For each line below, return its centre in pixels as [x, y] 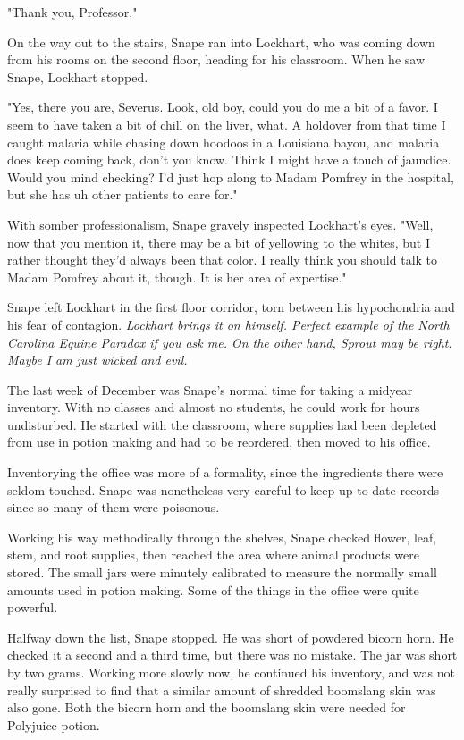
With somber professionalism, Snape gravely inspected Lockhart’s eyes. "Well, [220, 224]
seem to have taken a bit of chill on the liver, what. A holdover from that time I [227, 124]
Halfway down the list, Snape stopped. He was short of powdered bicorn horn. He [231, 637]
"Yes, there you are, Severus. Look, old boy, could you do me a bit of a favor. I [223, 107]
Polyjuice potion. [54, 724]
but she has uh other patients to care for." [122, 194]
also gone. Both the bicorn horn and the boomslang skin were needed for [207, 707]
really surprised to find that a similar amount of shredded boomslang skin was [222, 690]
